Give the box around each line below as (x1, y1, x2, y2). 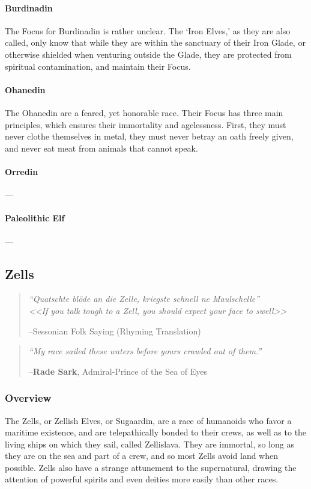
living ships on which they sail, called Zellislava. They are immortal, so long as (5, 437, 294, 450)
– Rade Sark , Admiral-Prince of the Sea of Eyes (28, 364, 208, 377)
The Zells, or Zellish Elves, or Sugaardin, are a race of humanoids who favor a (5, 414, 292, 426)
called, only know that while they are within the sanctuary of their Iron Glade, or (5, 36, 306, 49)
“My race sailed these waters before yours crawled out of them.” (28, 345, 262, 357)
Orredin (5, 165, 38, 177)
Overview (5, 390, 52, 405)
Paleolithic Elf (5, 212, 65, 224)
